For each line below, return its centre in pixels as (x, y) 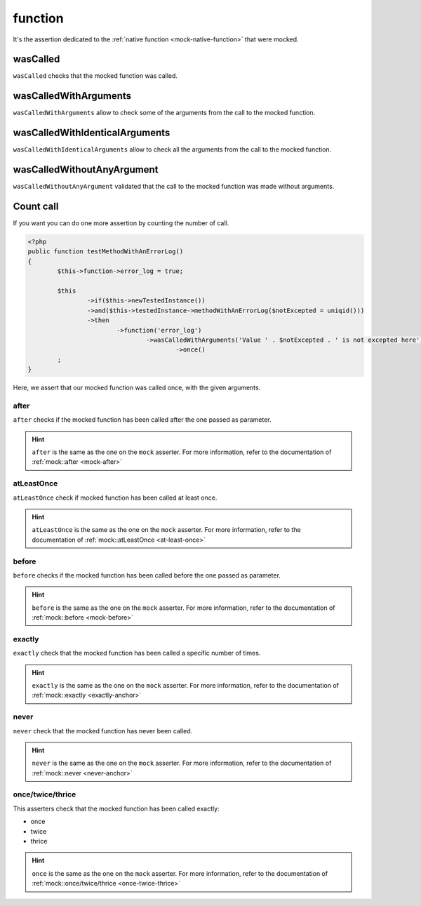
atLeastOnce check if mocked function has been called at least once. (115, 498)
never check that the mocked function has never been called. (103, 731)
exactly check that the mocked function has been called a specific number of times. (137, 653)
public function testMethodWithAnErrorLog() (106, 252)
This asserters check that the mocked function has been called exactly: (116, 808)
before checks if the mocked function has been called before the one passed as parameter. (147, 575)
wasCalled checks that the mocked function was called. (95, 76)
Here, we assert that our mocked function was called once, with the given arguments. (137, 388)
